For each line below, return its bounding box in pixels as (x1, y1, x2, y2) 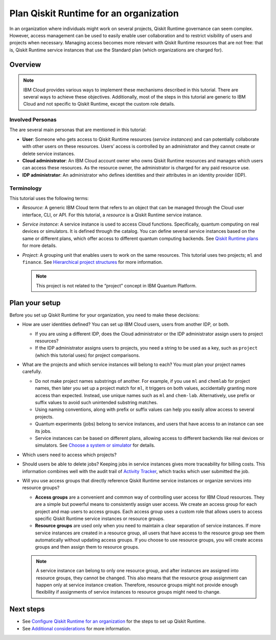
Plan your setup (9, 299, 61, 307)
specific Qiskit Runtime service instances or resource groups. (35, 515, 165, 522)
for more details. (22, 242, 57, 249)
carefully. (22, 368, 42, 375)
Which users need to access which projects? (22, 452, 117, 458)
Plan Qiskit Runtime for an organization (9, 8, 179, 19)
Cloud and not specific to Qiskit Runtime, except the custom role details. (23, 101, 175, 107)
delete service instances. (22, 151, 75, 157)
